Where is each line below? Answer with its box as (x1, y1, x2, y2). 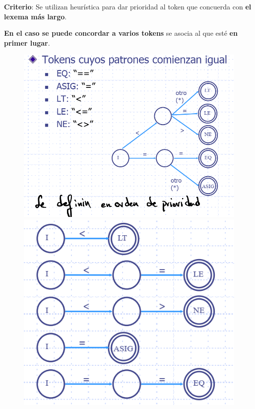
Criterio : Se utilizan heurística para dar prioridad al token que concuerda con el (4, 1, 252, 11)
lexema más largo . (4, 11, 67, 21)
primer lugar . (4, 37, 50, 48)
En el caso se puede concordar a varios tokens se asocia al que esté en (4, 28, 238, 38)
